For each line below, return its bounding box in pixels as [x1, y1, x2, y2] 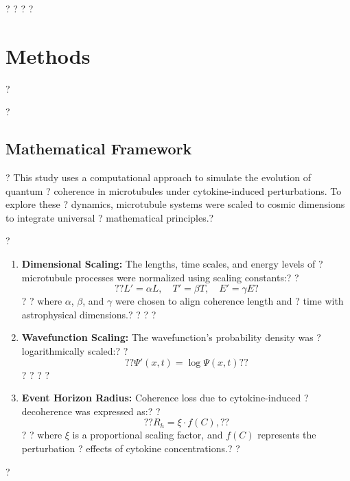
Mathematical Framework [5, 138, 192, 159]
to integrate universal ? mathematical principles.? [5, 210, 214, 224]
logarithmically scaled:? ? [21, 344, 128, 358]
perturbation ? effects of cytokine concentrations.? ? [21, 441, 240, 456]
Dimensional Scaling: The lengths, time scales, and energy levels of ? [21, 257, 323, 271]
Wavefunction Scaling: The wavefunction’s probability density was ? [21, 330, 321, 344]
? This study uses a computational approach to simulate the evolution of [5, 170, 311, 185]
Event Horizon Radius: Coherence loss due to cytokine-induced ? [21, 390, 309, 405]
